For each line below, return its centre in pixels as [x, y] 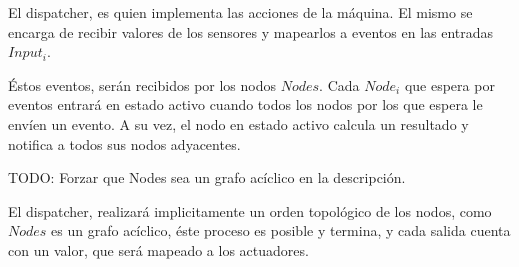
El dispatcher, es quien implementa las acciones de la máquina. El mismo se [240, 12]
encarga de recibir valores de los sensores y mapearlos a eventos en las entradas [251, 31]
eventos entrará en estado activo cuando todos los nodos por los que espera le [245, 104]
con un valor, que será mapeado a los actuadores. [158, 249]
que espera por [449, 84]
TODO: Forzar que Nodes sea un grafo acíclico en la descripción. [207, 177]
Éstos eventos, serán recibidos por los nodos [142, 84]
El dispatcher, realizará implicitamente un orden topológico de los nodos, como [250, 210]
